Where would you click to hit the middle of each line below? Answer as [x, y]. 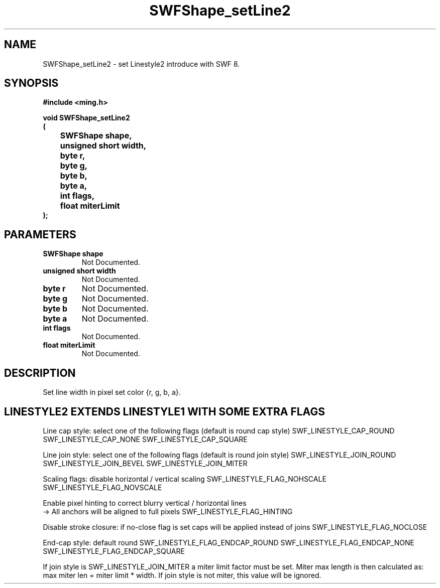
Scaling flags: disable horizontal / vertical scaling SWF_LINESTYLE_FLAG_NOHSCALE [185, 479]
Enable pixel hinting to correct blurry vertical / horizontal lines [145, 503]
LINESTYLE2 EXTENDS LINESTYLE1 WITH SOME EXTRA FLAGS [164, 411]
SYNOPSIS [31, 83]
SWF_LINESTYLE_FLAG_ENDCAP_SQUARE [114, 551]
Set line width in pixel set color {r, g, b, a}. [112, 392]
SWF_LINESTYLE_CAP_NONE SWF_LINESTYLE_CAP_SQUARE [145, 439]
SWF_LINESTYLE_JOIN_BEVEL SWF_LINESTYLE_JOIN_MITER [145, 463]
